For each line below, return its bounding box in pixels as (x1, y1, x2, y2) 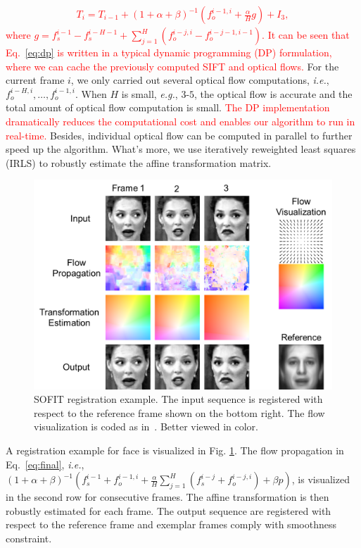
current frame (6, 73, 65, 87)
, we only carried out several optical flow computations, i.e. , (70, 73, 329, 87)
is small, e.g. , (121, 86, 178, 101)
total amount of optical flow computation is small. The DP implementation (6, 100, 330, 115)
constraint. (6, 531, 52, 546)
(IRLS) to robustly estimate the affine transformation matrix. (6, 155, 272, 170)
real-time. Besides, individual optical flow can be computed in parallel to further (6, 127, 353, 142)
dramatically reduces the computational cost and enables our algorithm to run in (6, 114, 355, 128)
